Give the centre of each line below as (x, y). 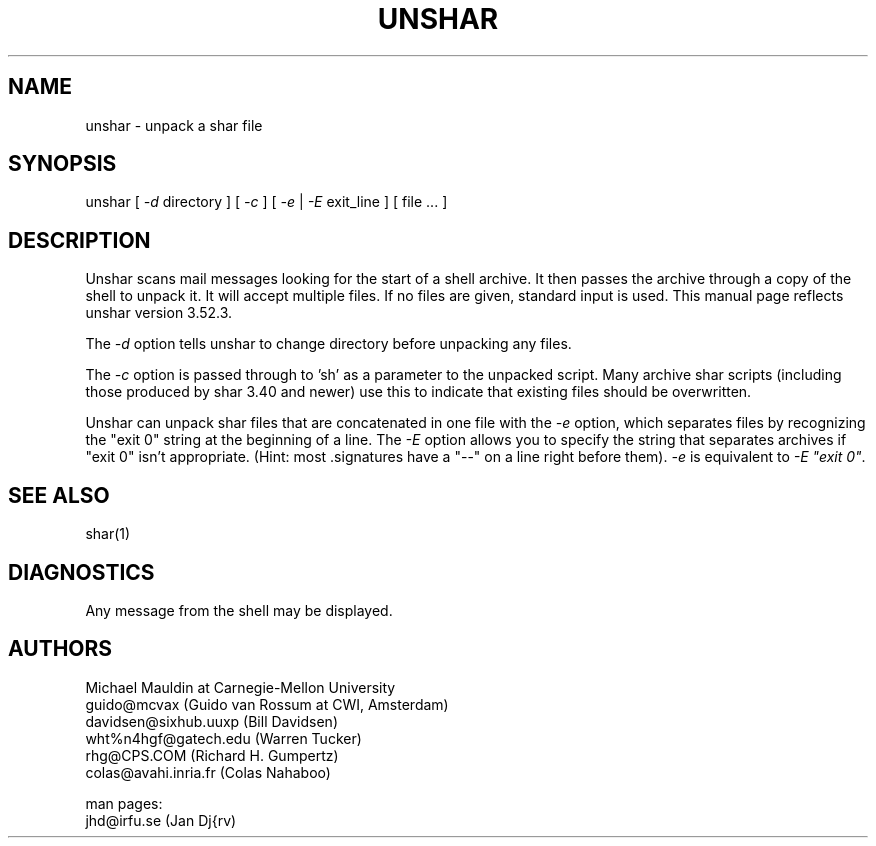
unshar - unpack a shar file (174, 125)
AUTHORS (60, 649)
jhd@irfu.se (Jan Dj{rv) (161, 820)
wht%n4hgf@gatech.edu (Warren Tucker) (223, 738)
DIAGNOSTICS (81, 572)
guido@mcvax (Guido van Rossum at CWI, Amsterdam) (267, 704)
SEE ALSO (59, 495)
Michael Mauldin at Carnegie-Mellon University (240, 687)
